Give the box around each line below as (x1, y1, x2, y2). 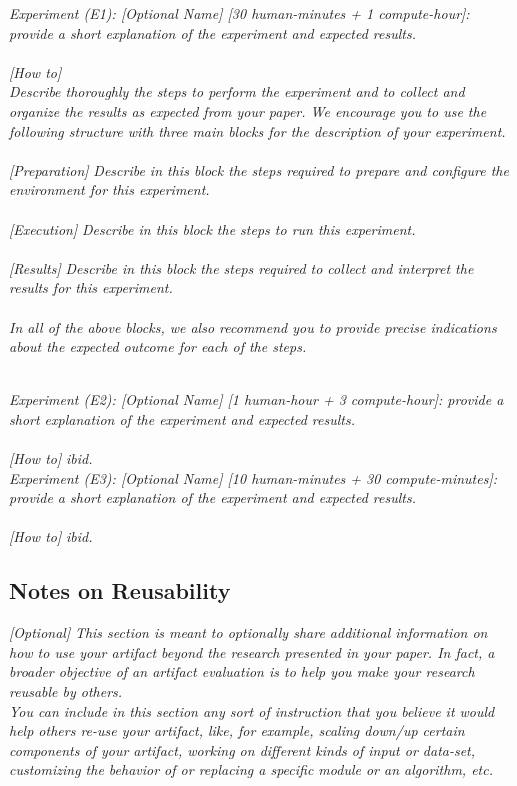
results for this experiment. (9, 277, 173, 298)
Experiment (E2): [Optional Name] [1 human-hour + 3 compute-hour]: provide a (9, 389, 504, 410)
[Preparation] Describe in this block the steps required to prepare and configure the (9, 159, 509, 180)
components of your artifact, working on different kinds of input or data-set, (9, 739, 476, 760)
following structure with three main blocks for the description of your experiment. (9, 120, 506, 141)
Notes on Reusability (9, 575, 231, 606)
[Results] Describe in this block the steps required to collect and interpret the (9, 257, 474, 278)
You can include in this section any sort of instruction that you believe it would (9, 700, 495, 721)
